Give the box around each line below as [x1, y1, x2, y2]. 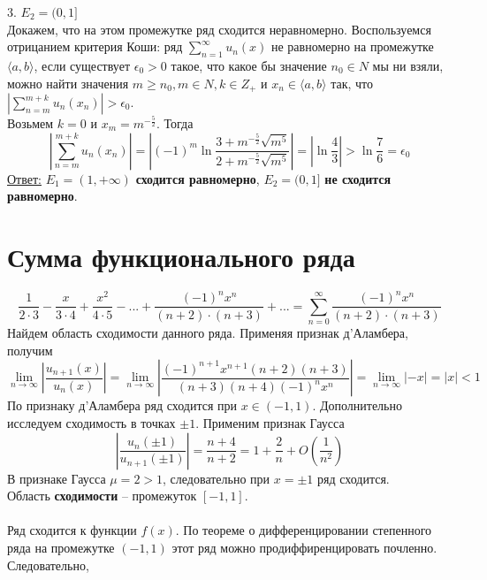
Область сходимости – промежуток [7, 486, 197, 505]
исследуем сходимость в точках [7, 414, 176, 432]
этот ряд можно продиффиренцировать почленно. [171, 538, 438, 556]
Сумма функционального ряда [7, 239, 355, 274]
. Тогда [156, 114, 194, 133]
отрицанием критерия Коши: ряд [7, 37, 183, 56]
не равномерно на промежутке [270, 37, 434, 56]
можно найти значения [7, 73, 129, 92]
